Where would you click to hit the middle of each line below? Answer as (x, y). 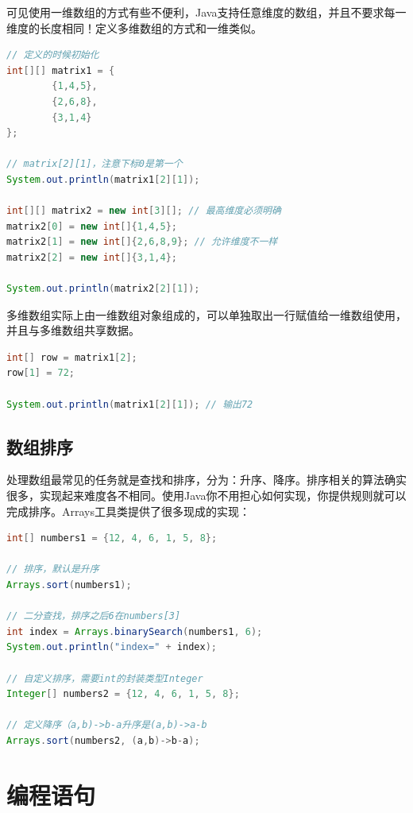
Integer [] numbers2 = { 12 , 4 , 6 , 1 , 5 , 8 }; (123, 694)
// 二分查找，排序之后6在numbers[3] (94, 616)
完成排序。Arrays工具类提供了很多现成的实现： (128, 511)
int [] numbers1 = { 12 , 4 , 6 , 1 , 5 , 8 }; (112, 538)
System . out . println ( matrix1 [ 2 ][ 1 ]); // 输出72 (130, 404)
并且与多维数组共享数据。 (73, 330)
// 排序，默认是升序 (53, 569)
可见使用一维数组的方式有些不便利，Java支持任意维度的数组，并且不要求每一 (206, 12)
